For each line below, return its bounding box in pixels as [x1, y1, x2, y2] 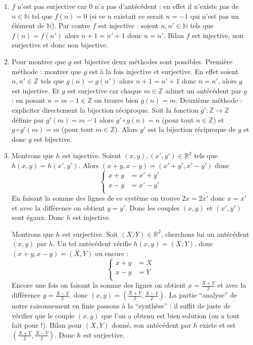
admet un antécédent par [165, 85, 242, 95]
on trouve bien [94, 95, 139, 105]
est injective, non [192, 30, 244, 40]
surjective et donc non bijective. [11, 40, 108, 50]
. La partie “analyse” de [164, 290, 237, 300]
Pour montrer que [11, 56, 66, 66]
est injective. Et [11, 85, 60, 95]
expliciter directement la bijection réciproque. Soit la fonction [11, 104, 199, 115]
